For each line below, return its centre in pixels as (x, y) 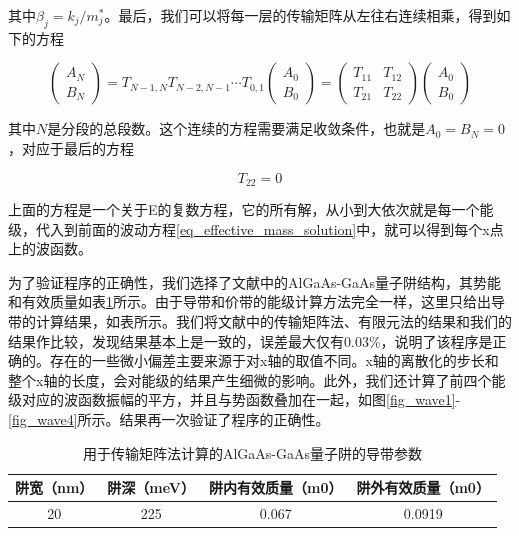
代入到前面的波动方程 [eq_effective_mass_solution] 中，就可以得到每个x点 (269, 228)
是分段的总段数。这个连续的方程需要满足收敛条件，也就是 (236, 128)
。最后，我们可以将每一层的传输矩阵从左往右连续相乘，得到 (300, 15)
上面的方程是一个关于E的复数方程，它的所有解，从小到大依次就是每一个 (244, 209)
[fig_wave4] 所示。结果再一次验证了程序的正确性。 (169, 418)
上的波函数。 (50, 248)
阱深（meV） (151, 487)
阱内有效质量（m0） (275, 487)
